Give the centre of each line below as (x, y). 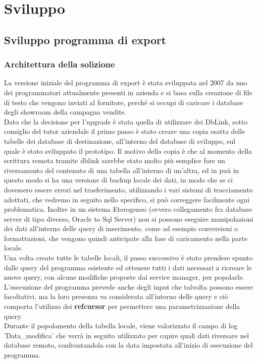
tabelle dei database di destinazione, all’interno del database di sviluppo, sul (120, 141)
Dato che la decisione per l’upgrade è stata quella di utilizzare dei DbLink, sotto (126, 121)
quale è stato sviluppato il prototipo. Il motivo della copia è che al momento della (128, 151)
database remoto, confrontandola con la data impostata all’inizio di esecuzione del (128, 345)
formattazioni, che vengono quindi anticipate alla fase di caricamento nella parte (126, 238)
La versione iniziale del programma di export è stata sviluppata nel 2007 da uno (126, 83)
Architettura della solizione (59, 64)
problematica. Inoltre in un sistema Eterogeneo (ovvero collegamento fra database (128, 209)
